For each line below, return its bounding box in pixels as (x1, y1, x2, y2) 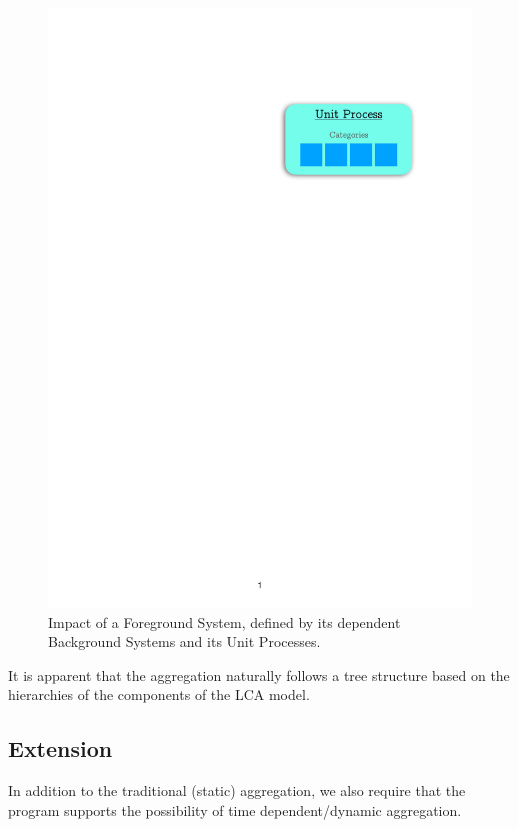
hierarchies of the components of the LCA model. (8, 684, 310, 705)
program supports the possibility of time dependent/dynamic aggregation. (8, 799, 462, 820)
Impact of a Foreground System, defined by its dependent (48, 611, 401, 632)
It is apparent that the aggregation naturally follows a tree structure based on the (8, 664, 510, 685)
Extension (8, 733, 113, 764)
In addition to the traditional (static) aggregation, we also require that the (8, 780, 466, 801)
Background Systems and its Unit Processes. (48, 631, 321, 652)
